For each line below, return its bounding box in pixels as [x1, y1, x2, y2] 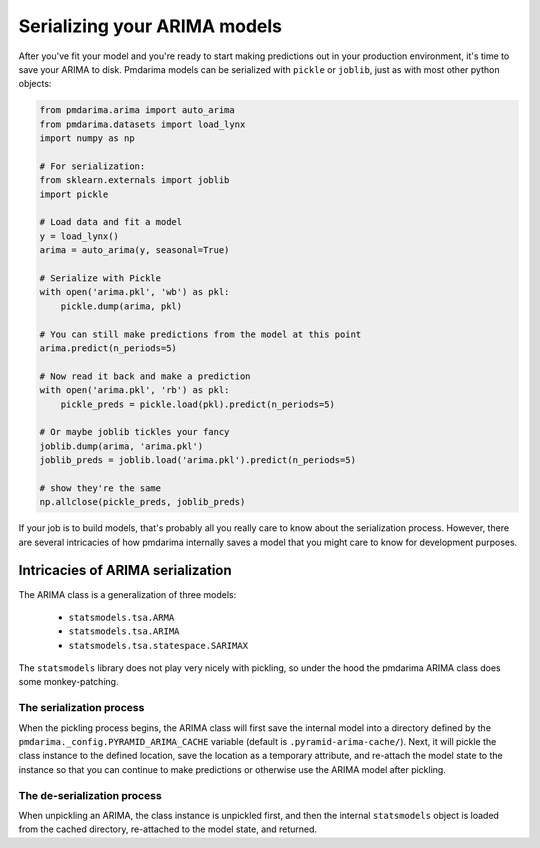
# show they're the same [39, 482, 162, 494]
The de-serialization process [18, 788, 162, 802]
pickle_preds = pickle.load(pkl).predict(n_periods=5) [60, 398, 335, 410]
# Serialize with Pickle [39, 273, 162, 284]
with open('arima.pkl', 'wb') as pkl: [39, 286, 230, 298]
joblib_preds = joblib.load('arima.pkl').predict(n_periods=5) [39, 455, 357, 466]
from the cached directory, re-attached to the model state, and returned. [18, 823, 318, 835]
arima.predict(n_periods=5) [39, 342, 177, 354]
